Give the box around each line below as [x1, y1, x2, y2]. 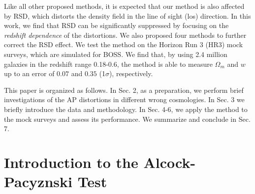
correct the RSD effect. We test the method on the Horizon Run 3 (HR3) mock [4, 39, 243, 50]
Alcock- [143, 152, 196, 172]
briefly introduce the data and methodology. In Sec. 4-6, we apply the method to [4, 104, 248, 114]
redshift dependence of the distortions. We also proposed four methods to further [4, 29, 247, 40]
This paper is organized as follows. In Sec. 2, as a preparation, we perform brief [4, 84, 244, 95]
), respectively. [109, 68, 153, 79]
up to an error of [4, 68, 55, 79]
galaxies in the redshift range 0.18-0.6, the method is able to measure [4, 58, 213, 69]
